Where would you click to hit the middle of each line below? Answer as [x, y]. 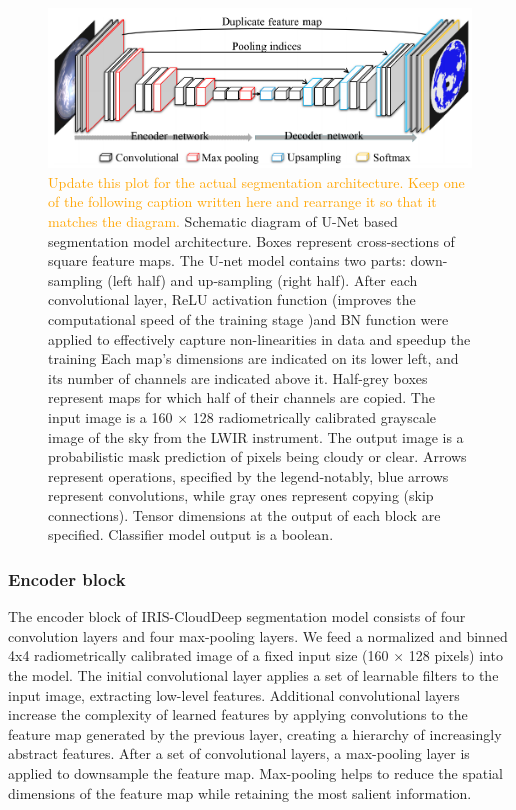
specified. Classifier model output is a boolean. [191, 534]
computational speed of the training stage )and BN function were [248, 318]
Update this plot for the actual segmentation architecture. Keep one [256, 181]
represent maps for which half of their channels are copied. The [241, 397]
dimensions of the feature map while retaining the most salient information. [240, 792]
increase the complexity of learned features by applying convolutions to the [238, 714]
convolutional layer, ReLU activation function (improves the [232, 299]
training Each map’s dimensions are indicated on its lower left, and [253, 358]
